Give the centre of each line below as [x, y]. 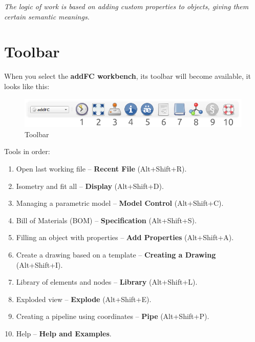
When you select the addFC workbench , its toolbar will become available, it [128, 76]
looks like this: [27, 86]
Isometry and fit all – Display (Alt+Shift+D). [90, 186]
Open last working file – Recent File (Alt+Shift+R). [101, 169]
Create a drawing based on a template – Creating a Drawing [116, 255]
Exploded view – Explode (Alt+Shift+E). [84, 299]
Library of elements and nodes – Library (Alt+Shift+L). [107, 282]
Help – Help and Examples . [64, 333]
